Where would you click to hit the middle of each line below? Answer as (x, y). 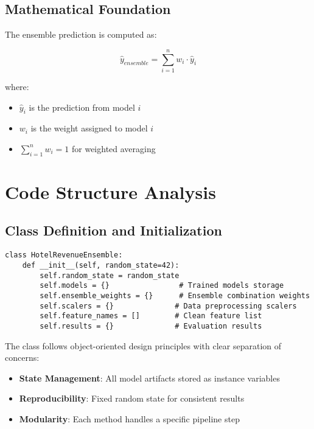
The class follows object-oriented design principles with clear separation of (143, 345)
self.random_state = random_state (110, 275)
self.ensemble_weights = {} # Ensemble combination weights (175, 295)
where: (17, 86)
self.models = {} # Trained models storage (162, 286)
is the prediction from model (82, 107)
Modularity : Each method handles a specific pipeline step (129, 418)
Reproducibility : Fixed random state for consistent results (132, 398)
